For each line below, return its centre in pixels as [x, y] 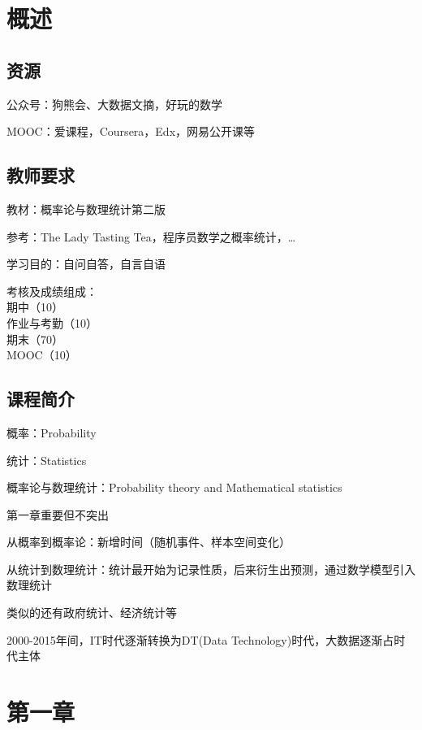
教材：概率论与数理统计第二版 [86, 209]
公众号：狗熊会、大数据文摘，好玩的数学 [114, 104]
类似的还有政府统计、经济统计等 [92, 613]
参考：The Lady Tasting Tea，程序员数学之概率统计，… [151, 236]
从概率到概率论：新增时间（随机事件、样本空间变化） [149, 542]
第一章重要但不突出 [58, 514]
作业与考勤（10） [52, 322]
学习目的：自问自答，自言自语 [86, 264]
